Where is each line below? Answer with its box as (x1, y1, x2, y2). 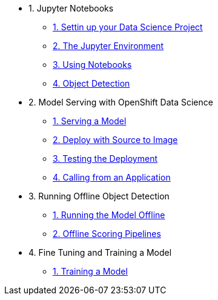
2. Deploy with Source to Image (53, 135, 178, 145)
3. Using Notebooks (53, 59, 132, 70)
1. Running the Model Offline (53, 210, 165, 220)
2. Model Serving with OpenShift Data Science (28, 97, 213, 107)
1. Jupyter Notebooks (28, 3, 114, 13)
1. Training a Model (53, 266, 128, 276)
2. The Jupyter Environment (53, 41, 164, 51)
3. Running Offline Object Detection (28, 191, 170, 201)
